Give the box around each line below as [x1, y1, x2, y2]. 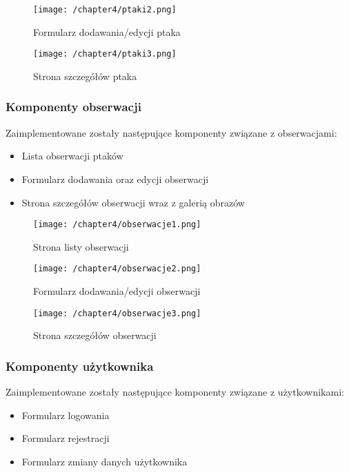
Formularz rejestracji [21, 431, 110, 445]
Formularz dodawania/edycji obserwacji [33, 284, 201, 298]
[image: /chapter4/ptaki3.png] [33, 49, 177, 59]
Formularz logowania [21, 407, 110, 422]
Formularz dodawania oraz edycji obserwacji [21, 171, 209, 186]
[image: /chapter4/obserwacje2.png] [33, 264, 201, 274]
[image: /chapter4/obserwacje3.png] [33, 308, 201, 318]
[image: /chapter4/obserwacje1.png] [33, 220, 201, 230]
